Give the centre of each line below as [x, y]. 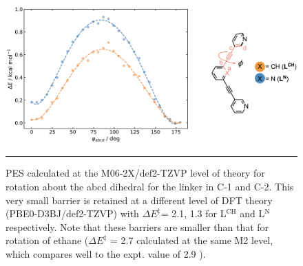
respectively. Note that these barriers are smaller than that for [137, 226]
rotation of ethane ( [47, 240]
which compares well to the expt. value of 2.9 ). [106, 253]
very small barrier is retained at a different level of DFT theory [139, 200]
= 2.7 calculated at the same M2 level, [192, 240]
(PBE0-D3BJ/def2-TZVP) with [72, 213]
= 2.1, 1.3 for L [194, 213]
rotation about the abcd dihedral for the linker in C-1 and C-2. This [150, 186]
